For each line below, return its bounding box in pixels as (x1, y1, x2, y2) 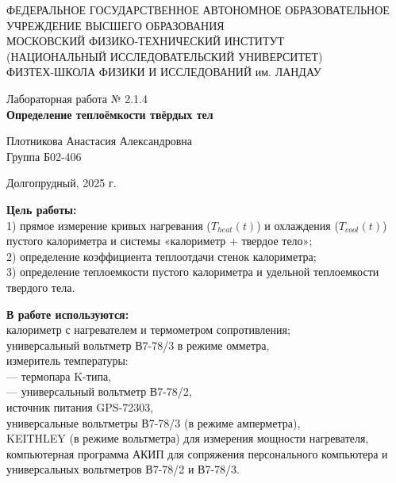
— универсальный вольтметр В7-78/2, (6, 383, 192, 400)
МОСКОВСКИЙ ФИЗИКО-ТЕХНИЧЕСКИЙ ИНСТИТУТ (6, 33, 284, 49)
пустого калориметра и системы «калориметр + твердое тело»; (6, 232, 313, 249)
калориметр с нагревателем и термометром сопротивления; (6, 321, 290, 338)
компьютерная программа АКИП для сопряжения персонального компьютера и (6, 445, 388, 462)
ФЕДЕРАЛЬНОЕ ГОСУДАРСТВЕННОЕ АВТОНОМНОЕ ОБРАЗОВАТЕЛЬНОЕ (6, 2, 390, 17)
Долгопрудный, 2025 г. (6, 174, 117, 191)
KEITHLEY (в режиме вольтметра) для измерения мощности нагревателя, (6, 430, 369, 447)
